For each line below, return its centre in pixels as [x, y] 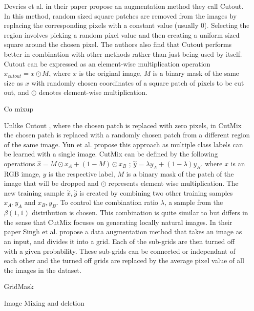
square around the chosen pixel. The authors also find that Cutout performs [118, 44]
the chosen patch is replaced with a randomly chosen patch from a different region [127, 135]
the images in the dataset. [43, 270]
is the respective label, [82, 173]
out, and [17, 92]
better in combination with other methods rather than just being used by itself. [123, 54]
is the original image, [110, 73]
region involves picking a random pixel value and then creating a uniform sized [122, 34]
